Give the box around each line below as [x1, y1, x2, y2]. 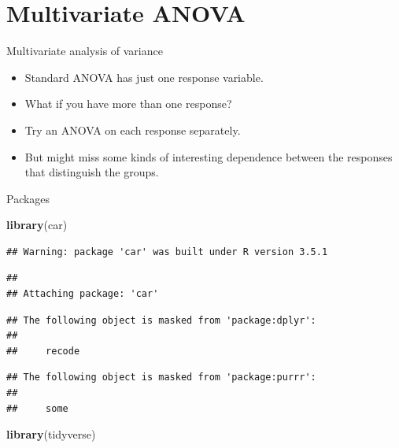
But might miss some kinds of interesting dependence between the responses [24, 148, 393, 165]
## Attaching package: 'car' [6, 288, 159, 300]
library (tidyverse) [6, 426, 96, 442]
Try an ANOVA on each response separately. [24, 121, 241, 138]
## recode [6, 345, 80, 357]
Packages [6, 190, 50, 206]
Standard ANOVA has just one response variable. [24, 68, 264, 85]
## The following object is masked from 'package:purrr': [6, 372, 316, 383]
